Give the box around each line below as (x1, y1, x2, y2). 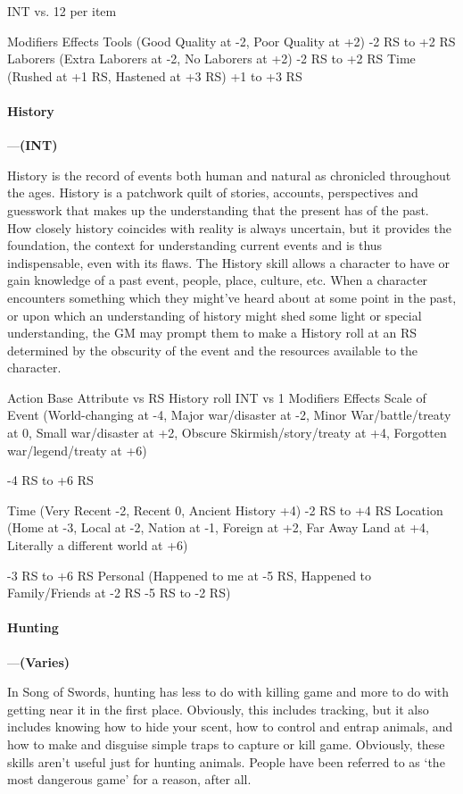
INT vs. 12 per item (7, 2, 117, 20)
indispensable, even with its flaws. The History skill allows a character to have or (7, 253, 451, 272)
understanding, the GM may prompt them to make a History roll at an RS (7, 323, 418, 342)
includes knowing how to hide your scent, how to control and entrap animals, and (7, 717, 453, 736)
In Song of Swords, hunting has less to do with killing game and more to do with (7, 682, 450, 701)
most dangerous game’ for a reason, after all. (7, 770, 252, 789)
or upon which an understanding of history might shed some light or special (7, 305, 422, 324)
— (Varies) (7, 652, 70, 671)
